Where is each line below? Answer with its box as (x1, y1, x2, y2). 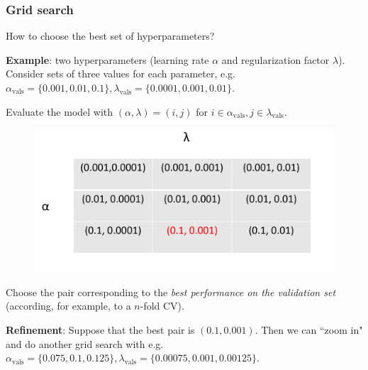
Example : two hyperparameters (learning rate (6, 52, 209, 67)
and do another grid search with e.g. (6, 336, 164, 351)
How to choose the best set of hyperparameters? (6, 28, 215, 43)
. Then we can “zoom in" (255, 322, 363, 337)
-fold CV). (140, 298, 184, 313)
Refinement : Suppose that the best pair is (6, 322, 195, 337)
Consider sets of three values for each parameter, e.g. (6, 66, 236, 81)
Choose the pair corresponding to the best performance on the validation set (6, 284, 336, 299)
